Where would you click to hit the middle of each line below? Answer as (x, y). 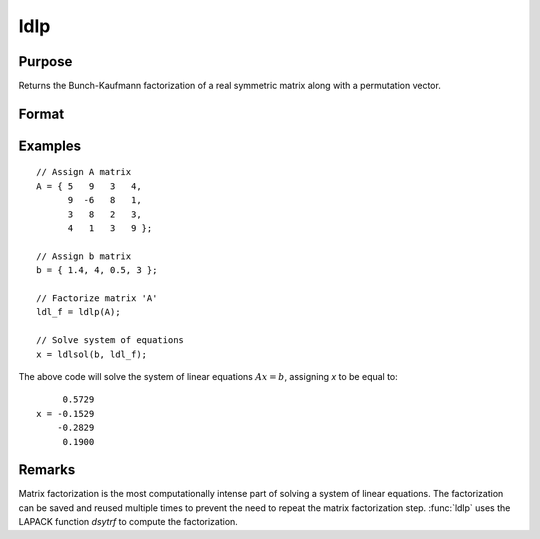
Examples (50, 145)
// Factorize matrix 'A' (97, 298)
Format (41, 113)
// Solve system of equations (110, 340)
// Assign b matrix (84, 256)
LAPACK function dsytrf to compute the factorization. (128, 522)
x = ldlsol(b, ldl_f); (92, 354)
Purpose (45, 61)
